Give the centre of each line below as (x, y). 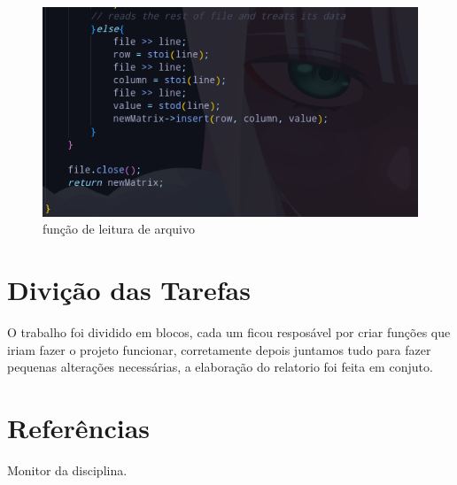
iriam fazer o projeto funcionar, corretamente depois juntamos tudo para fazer (219, 349)
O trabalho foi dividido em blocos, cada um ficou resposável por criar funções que (229, 332)
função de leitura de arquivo (119, 229)
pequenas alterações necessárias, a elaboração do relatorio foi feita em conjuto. (220, 367)
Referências (79, 428)
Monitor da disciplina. (67, 470)
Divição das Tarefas (129, 290)
